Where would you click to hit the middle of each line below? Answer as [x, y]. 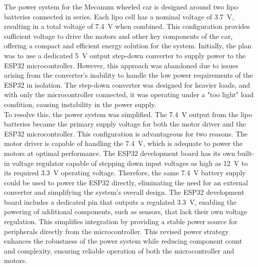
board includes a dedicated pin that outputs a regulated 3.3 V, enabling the [120, 201]
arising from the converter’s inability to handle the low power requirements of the [129, 75]
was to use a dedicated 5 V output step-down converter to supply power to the [125, 55]
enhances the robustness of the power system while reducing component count [123, 241]
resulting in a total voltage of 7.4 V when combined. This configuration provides [127, 26]
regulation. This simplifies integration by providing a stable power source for [121, 221]
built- [246, 153]
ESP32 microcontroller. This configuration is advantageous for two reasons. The [126, 133]
